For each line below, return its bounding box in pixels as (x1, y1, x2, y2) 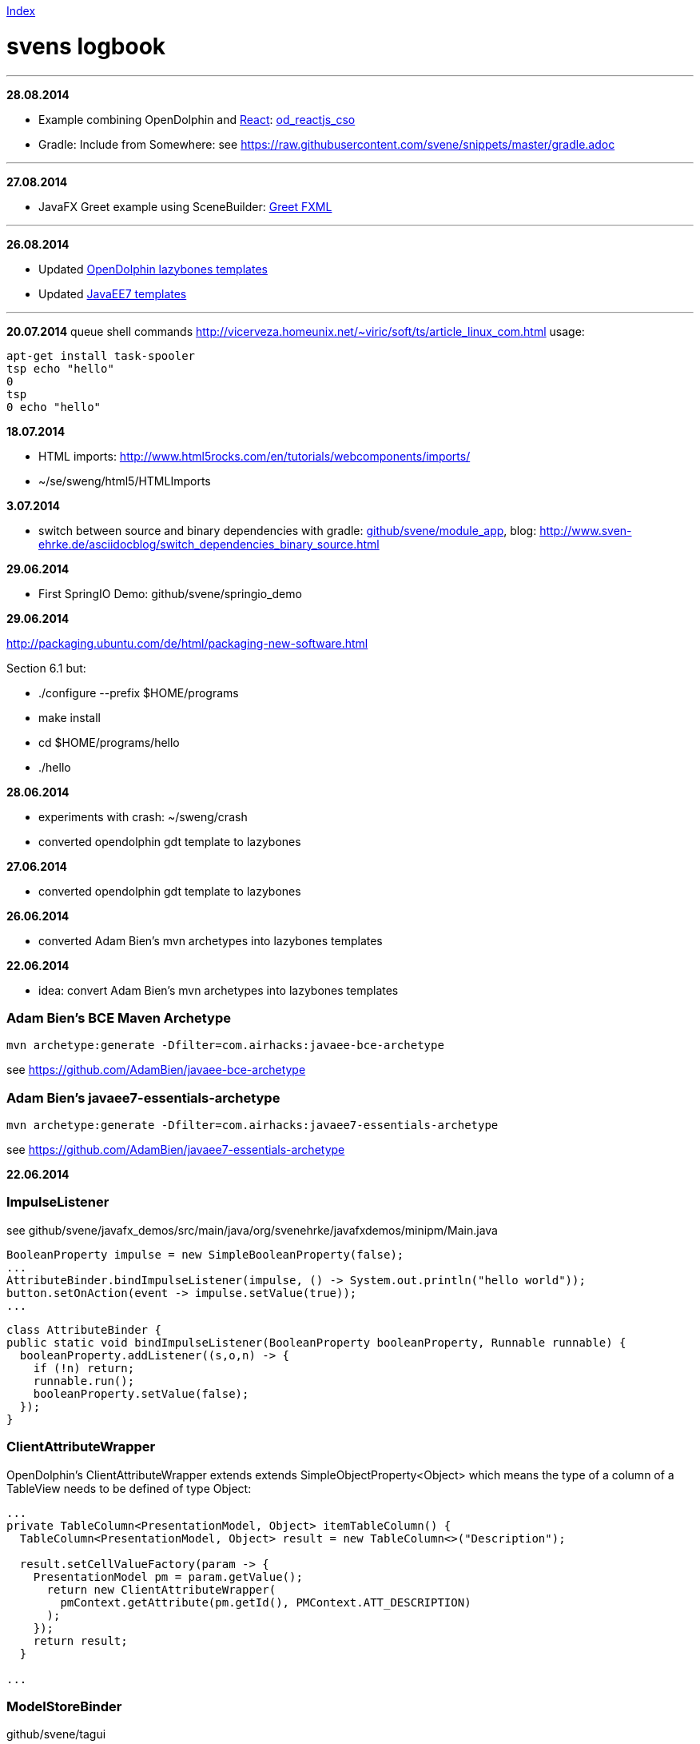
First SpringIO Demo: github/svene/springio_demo (38, 586, 302, 601)
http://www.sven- (539, 523, 632, 537)
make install (38, 710, 101, 724)
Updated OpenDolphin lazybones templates (38, 261, 268, 276)
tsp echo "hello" (6, 361, 114, 375)
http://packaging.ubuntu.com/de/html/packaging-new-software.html (6, 636, 368, 650)
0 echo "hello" (6, 400, 101, 413)
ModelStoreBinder (6, 1698, 122, 1714)
